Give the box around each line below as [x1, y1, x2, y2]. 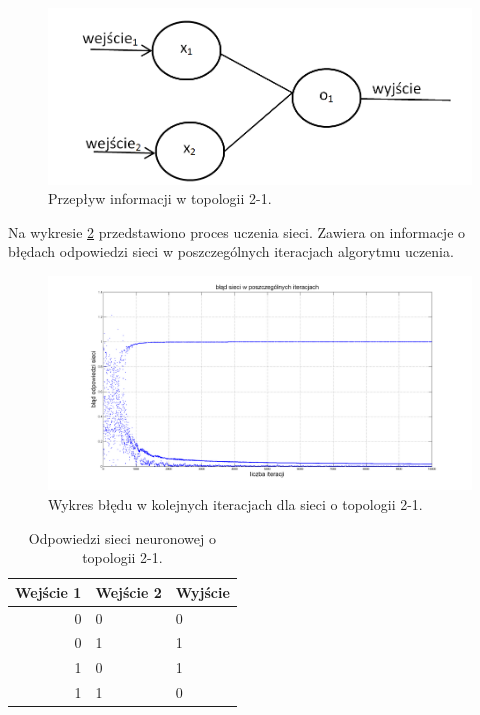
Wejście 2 [95, 581, 162, 602]
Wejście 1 [15, 581, 82, 602]
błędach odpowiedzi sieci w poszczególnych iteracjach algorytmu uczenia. [8, 241, 454, 262]
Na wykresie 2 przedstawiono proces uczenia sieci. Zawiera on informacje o [8, 221, 466, 242]
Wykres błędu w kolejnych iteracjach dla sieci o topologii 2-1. [48, 494, 423, 514]
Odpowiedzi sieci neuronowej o [28, 527, 216, 548]
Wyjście [175, 581, 230, 602]
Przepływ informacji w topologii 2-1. [48, 188, 272, 209]
